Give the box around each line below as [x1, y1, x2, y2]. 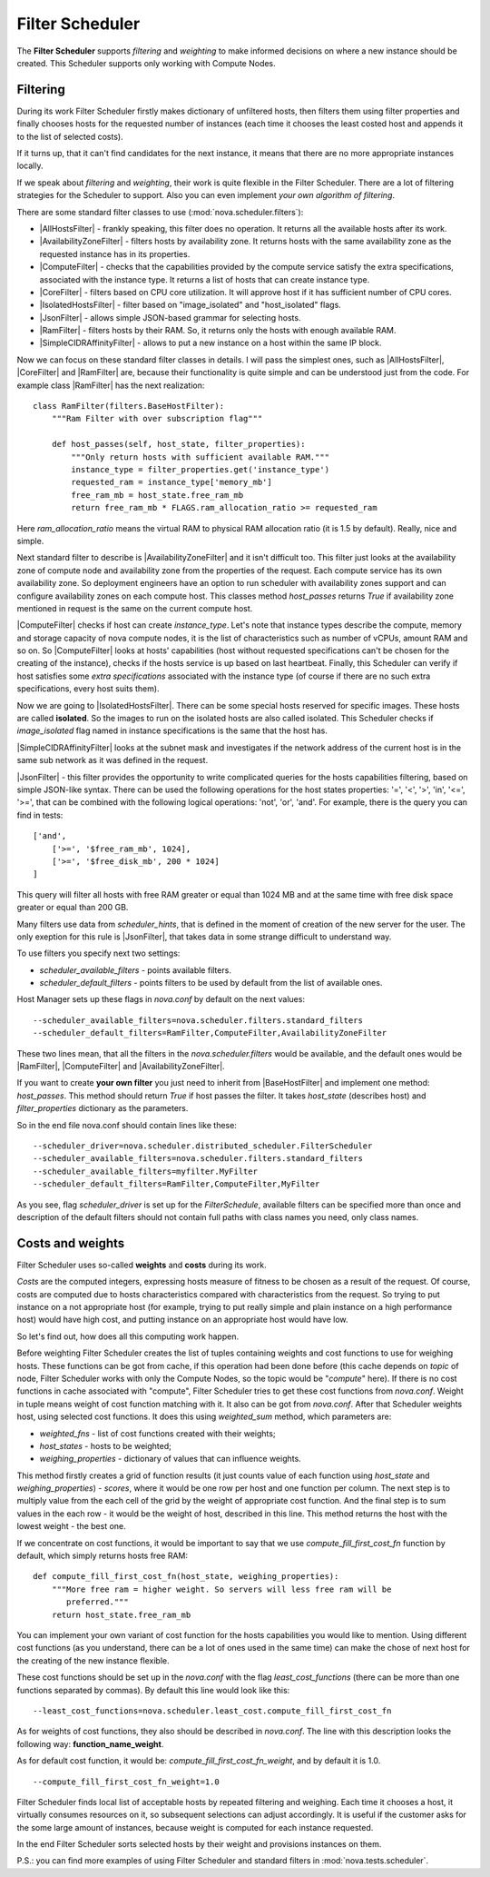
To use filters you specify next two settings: [16, 948, 181, 958]
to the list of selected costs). [16, 131, 123, 142]
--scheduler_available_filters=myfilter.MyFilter [33, 1166, 259, 1177]
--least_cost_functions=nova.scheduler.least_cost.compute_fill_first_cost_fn [33, 1705, 392, 1716]
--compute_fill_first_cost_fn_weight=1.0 [33, 1776, 220, 1787]
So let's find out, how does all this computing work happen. [16, 1331, 240, 1342]
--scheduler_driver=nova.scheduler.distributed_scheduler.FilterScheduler [33, 1140, 373, 1151]
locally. [16, 160, 44, 172]
